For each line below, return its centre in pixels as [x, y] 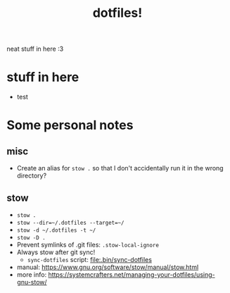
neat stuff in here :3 [35, 49]
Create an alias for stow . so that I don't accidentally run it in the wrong [120, 168]
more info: [32, 274]
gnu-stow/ [32, 282]
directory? [32, 176]
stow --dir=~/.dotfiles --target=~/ [70, 223]
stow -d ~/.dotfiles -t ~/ [56, 230]
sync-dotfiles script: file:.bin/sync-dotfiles [90, 259]
